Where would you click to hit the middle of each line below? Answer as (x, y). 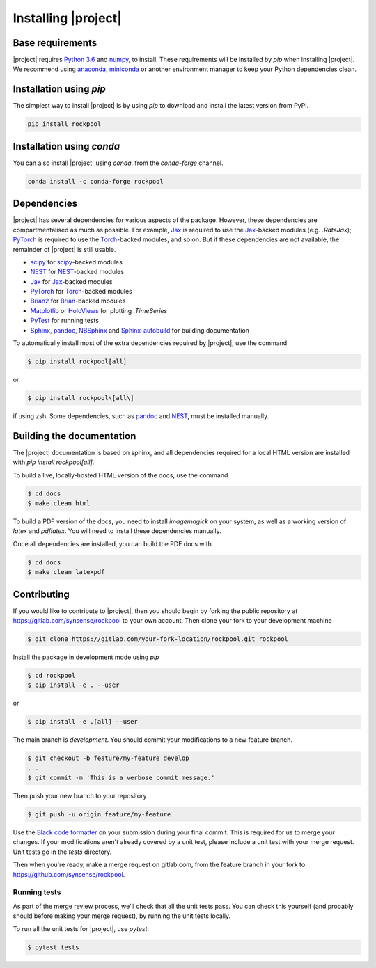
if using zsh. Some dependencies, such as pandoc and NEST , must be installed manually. (141, 416)
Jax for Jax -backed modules (71, 281)
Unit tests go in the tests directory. (62, 852)
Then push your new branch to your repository (80, 796)
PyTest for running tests (64, 321)
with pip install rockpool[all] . (54, 462)
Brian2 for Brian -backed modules (78, 301)
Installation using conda (66, 146)
